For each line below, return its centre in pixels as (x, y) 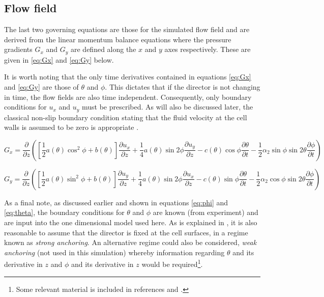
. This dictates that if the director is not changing (183, 87)
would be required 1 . (172, 263)
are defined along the (103, 49)
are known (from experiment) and (205, 212)
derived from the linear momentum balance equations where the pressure (118, 39)
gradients (18, 49)
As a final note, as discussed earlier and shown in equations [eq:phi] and (116, 202)
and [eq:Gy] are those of (41, 87)
